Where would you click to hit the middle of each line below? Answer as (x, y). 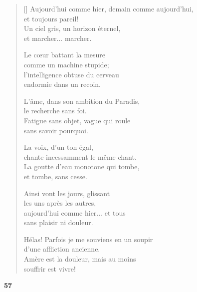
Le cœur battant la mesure (65, 55)
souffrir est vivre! (50, 268)
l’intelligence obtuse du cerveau (71, 74)
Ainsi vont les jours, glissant (67, 193)
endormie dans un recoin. (62, 84)
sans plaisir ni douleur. (58, 222)
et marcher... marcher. (58, 38)
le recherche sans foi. (55, 111)
